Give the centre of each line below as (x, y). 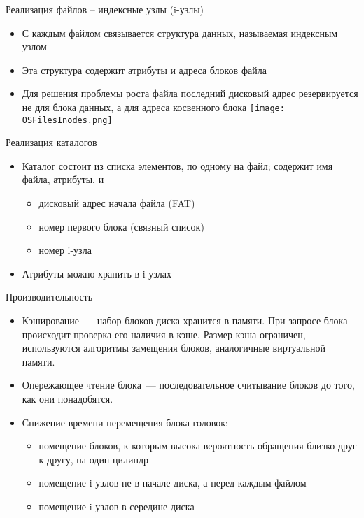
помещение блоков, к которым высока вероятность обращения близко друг (198, 446)
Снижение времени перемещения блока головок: (125, 422)
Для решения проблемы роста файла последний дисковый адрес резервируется (190, 93)
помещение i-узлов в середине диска (117, 506)
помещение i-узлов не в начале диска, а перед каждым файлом (173, 483)
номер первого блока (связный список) (121, 226)
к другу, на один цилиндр (94, 459)
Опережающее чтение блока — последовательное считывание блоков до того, (188, 385)
